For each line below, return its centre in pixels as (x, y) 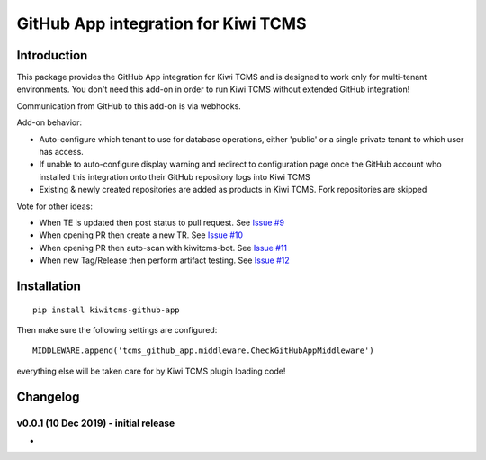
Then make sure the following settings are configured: (117, 329)
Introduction (52, 55)
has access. (62, 152)
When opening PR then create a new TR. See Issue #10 (141, 235)
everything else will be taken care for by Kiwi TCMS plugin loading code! (151, 371)
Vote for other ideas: (55, 206)
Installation (49, 286)
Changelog (48, 397)
